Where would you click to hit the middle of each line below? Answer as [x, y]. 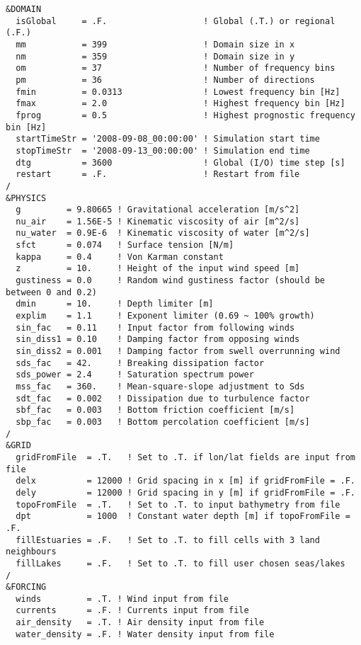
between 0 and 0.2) [51, 292]
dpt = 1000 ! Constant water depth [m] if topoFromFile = [183, 516]
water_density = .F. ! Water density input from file [145, 634]
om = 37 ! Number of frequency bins [176, 68]
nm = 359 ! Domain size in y [155, 56]
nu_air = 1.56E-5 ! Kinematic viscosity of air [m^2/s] [158, 221]
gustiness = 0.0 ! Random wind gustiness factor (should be [171, 281]
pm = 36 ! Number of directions [165, 80]
